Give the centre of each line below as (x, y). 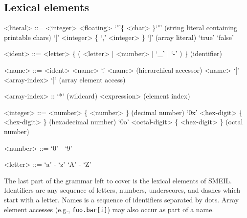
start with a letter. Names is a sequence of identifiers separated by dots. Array (122, 199)
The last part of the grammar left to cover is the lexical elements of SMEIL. (118, 180)
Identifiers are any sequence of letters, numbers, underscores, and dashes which (122, 190)
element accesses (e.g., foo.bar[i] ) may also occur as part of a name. (109, 209)
